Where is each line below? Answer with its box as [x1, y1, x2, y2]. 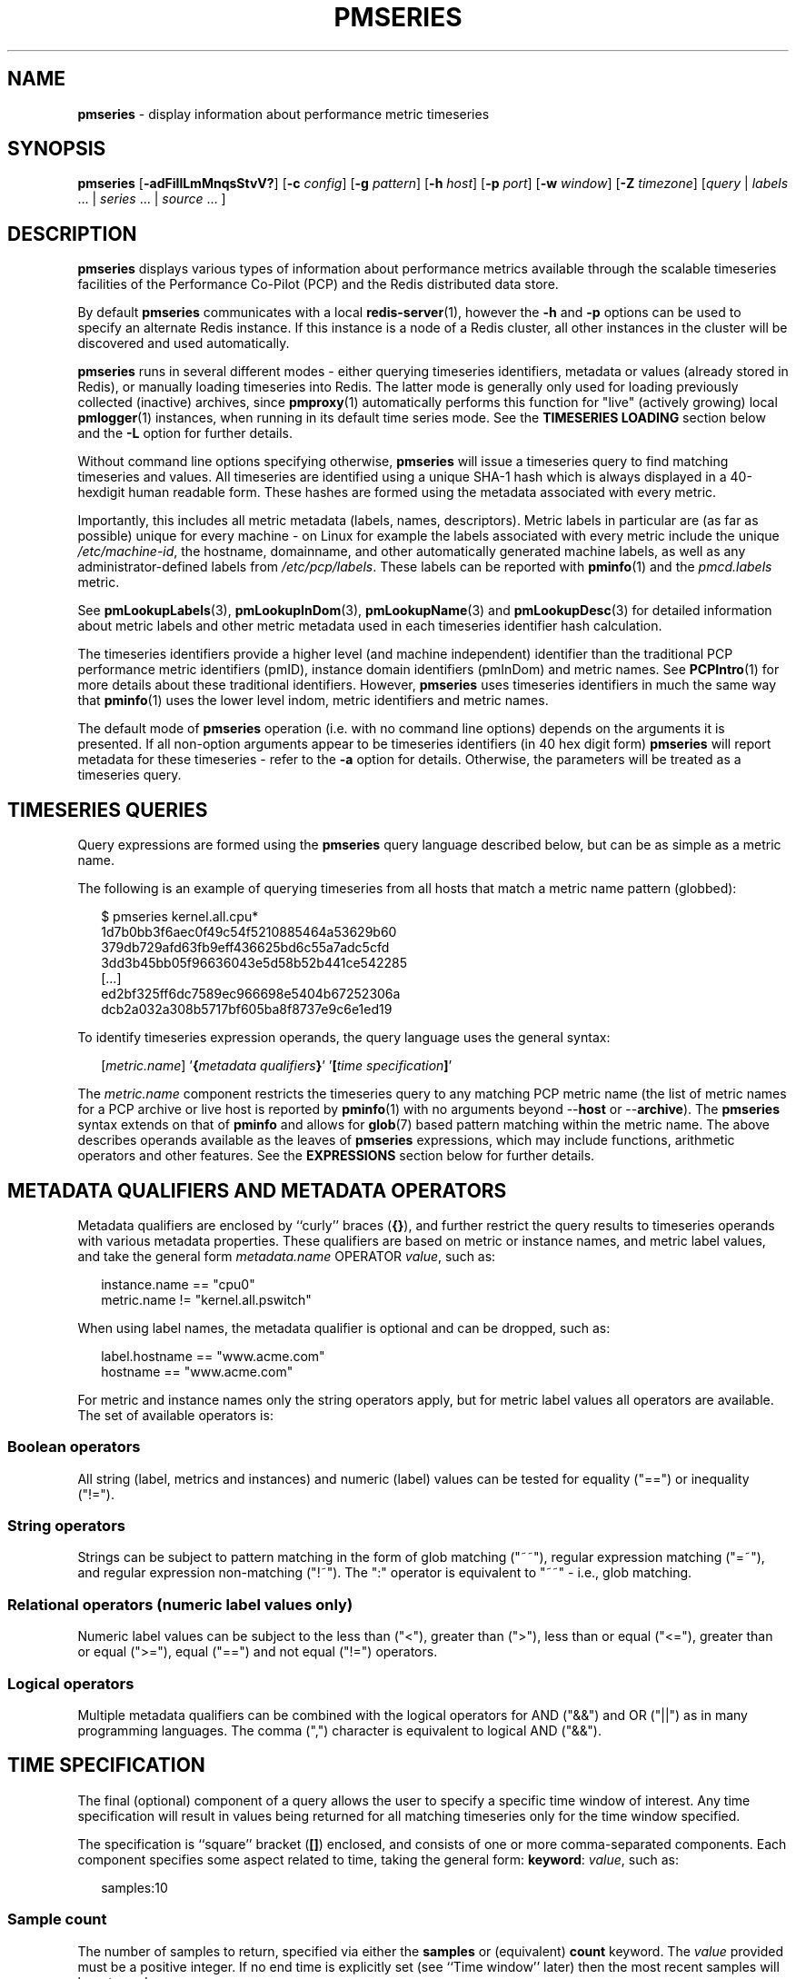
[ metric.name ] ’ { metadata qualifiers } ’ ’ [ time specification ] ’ [101, 1058, 453, 1074]
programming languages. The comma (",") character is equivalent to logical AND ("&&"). [77, 1722, 602, 1738]
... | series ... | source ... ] [77, 191, 226, 207]
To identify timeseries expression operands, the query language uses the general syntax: [77, 1029, 611, 1046]
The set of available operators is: [77, 1407, 274, 1423]
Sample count [7, 1910, 107, 1929]
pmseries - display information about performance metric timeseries [77, 105, 490, 122]
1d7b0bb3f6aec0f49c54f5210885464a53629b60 [101, 924, 397, 940]
